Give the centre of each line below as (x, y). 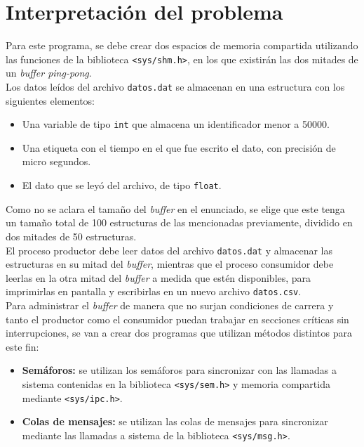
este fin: (22, 346)
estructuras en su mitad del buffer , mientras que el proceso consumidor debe (170, 264)
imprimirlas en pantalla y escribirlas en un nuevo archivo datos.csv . (154, 291)
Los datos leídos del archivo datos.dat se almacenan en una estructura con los (175, 86)
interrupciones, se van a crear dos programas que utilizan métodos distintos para (179, 333)
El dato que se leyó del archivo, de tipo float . (122, 185)
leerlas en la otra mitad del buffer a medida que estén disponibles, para (159, 277)
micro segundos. (56, 161)
